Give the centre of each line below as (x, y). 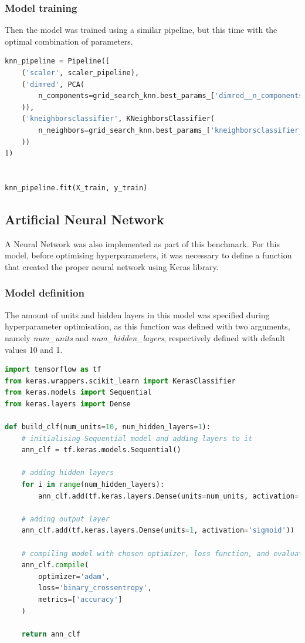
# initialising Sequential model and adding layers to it (137, 438)
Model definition (45, 293)
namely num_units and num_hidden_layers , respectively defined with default (145, 337)
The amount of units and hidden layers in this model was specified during (137, 314)
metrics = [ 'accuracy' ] (80, 599)
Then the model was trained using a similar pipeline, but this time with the (141, 30)
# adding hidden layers (68, 473)
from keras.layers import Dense (68, 404)
